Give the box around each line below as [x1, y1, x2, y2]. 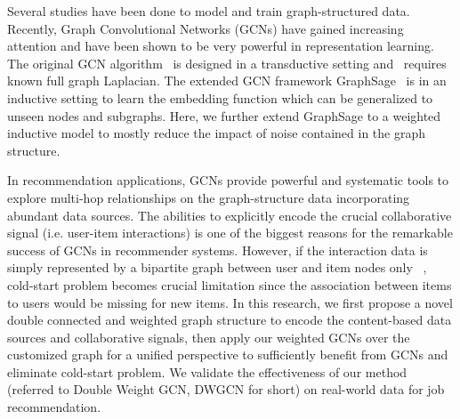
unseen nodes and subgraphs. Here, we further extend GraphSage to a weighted [7, 106, 441, 125]
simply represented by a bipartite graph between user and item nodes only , [7, 258, 427, 277]
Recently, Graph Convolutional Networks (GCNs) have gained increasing [7, 19, 404, 37]
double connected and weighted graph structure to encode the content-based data [7, 310, 452, 329]
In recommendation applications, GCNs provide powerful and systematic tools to [7, 171, 449, 189]
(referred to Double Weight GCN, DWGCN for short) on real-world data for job [7, 380, 445, 399]
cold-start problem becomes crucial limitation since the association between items [7, 275, 452, 294]
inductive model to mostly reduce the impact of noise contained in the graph [7, 124, 426, 142]
